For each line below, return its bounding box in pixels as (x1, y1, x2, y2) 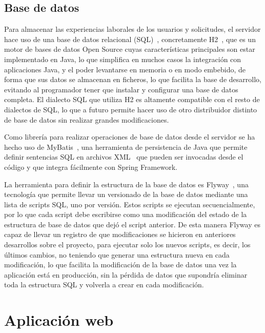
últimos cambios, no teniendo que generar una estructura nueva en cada (4, 249, 230, 260)
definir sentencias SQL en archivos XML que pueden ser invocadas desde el (4, 151, 243, 162)
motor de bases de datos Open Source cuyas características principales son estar (4, 44, 255, 54)
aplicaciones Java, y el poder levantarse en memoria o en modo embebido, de (4, 64, 246, 74)
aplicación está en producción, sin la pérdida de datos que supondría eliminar (4, 269, 248, 280)
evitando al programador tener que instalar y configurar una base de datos (4, 84, 238, 94)
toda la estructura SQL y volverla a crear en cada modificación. (4, 279, 204, 290)
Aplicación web (4, 309, 114, 330)
